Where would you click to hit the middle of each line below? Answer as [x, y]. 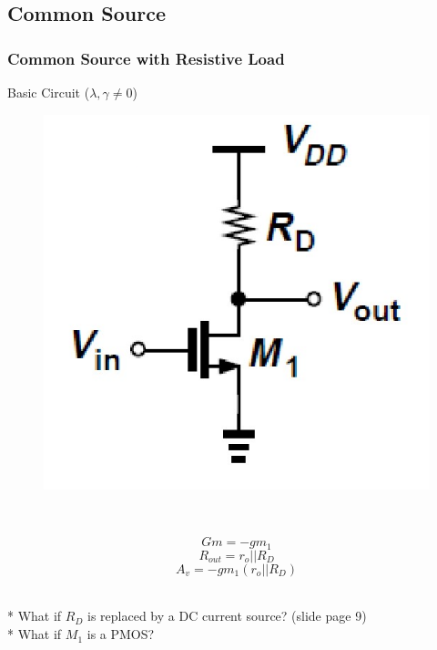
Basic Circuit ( [49, 92]
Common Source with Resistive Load [146, 58]
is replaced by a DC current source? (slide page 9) [227, 616]
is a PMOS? [121, 634]
